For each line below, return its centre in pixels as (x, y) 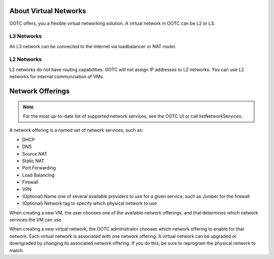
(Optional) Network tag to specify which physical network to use (90, 203)
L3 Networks (26, 36)
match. (16, 250)
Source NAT (35, 154)
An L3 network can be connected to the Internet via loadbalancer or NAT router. (93, 46)
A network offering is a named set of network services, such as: (76, 130)
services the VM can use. (36, 220)
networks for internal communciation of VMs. (57, 77)
